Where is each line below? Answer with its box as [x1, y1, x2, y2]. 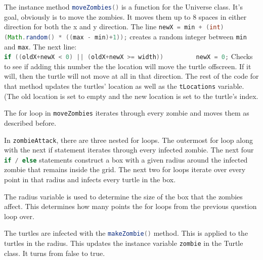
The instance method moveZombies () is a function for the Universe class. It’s [4, 2, 243, 12]
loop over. [4, 211, 34, 221]
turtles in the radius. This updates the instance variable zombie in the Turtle [4, 238, 243, 248]
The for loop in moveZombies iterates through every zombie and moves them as [4, 108, 249, 118]
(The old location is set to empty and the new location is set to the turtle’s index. [4, 90, 258, 101]
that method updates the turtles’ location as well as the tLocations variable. [4, 81, 244, 91]
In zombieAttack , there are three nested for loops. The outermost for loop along [4, 134, 253, 145]
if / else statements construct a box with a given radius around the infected [4, 154, 248, 165]
